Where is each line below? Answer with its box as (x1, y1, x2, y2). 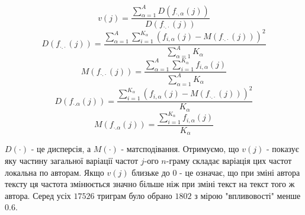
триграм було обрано (97, 189, 172, 201)
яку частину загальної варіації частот (5, 154, 139, 167)
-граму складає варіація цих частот (166, 154, 292, 167)
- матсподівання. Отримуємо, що (121, 143, 239, 155)
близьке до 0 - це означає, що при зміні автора (131, 166, 300, 178)
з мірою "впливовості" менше (194, 189, 301, 201)
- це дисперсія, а (31, 143, 91, 155)
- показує (266, 143, 299, 155)
